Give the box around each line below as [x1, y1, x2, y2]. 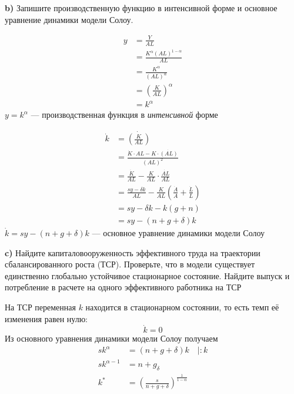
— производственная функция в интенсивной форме [31, 108, 218, 121]
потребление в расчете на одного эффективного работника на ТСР [5, 281, 242, 293]
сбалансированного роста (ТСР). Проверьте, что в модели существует [5, 258, 255, 270]
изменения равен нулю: [5, 312, 88, 325]
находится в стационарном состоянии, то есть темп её [85, 300, 279, 313]
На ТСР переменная [5, 300, 76, 313]
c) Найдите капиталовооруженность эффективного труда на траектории [5, 246, 260, 259]
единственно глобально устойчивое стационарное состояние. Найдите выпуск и [5, 269, 290, 282]
